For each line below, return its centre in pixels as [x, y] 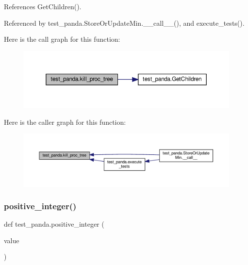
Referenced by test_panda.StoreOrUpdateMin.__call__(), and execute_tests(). [124, 23]
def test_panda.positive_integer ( [54, 224]
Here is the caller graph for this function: [65, 122]
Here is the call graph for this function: [62, 39]
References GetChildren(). [43, 6]
